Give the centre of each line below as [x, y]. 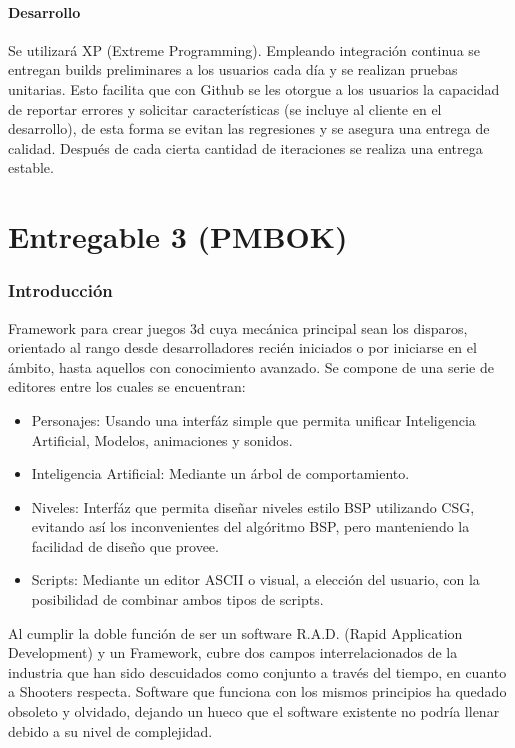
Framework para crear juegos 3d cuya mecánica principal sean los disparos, [238, 327]
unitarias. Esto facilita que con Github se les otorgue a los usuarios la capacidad [254, 88]
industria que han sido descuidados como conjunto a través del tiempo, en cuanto [257, 671]
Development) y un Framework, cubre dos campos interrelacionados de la [233, 652]
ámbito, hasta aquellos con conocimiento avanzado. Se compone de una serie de [251, 366]
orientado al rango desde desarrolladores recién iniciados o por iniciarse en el [242, 347]
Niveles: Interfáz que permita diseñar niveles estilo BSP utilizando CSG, [253, 506]
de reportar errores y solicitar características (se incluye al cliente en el [225, 108]
